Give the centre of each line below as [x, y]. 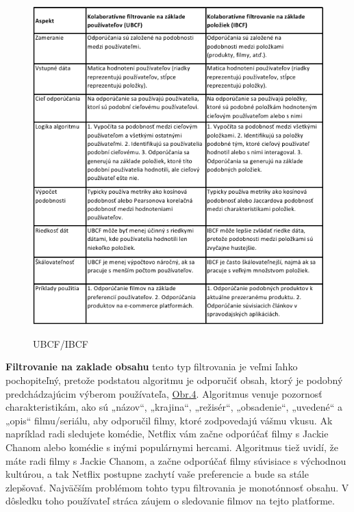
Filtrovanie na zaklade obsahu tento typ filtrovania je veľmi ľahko [152, 367]
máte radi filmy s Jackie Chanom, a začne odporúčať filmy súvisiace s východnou [176, 460]
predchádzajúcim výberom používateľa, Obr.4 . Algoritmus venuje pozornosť [164, 393]
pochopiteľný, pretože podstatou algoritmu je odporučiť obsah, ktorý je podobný [174, 380]
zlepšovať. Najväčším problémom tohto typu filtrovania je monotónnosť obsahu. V [177, 487]
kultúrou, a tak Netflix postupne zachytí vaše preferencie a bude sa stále [157, 474]
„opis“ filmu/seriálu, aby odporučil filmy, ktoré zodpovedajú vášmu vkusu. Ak [169, 420]
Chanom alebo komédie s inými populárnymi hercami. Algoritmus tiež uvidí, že [172, 447]
